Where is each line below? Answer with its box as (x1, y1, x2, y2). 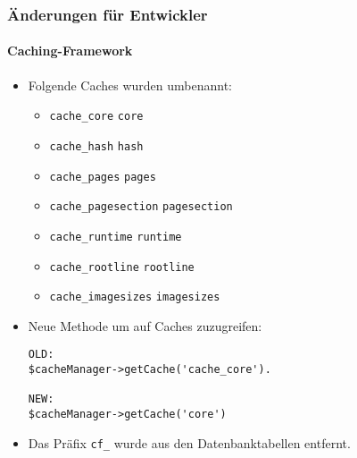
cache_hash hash (49, 140, 144, 153)
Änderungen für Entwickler (7, 3, 208, 25)
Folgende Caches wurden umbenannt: (28, 75, 233, 94)
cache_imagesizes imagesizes (49, 291, 220, 304)
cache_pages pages (49, 170, 156, 183)
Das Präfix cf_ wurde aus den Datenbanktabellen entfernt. (28, 433, 351, 452)
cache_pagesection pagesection (49, 200, 233, 214)
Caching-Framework (7, 41, 133, 60)
